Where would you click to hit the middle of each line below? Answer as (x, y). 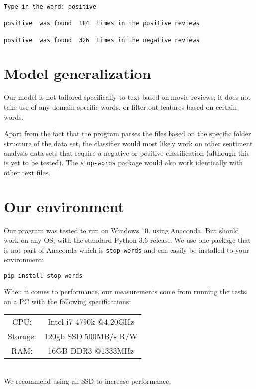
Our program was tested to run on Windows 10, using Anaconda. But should (122, 230)
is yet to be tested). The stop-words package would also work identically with (124, 162)
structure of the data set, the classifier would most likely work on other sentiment (128, 143)
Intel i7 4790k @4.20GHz (91, 321)
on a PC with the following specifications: (68, 301)
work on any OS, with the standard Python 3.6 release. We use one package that (127, 240)
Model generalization (78, 73)
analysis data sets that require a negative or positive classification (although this (127, 153)
